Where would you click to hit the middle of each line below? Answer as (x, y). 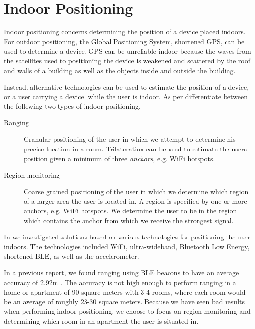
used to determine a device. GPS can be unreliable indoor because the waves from (127, 51)
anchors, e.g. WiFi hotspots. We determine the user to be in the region (130, 211)
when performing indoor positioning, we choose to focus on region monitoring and (127, 311)
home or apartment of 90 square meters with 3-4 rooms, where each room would (125, 292)
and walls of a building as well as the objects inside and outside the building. (120, 70)
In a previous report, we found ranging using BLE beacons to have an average (122, 272)
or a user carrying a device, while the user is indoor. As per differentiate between (126, 96)
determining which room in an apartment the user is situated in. (101, 320)
